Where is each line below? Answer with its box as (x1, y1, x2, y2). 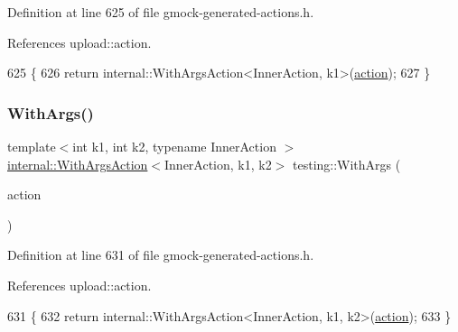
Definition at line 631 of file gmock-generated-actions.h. (7, 245, 314, 264)
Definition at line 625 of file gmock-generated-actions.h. (7, 3, 314, 21)
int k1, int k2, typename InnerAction (72, 137, 276, 155)
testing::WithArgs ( (293, 154, 401, 173)
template (7, 137, 56, 155)
